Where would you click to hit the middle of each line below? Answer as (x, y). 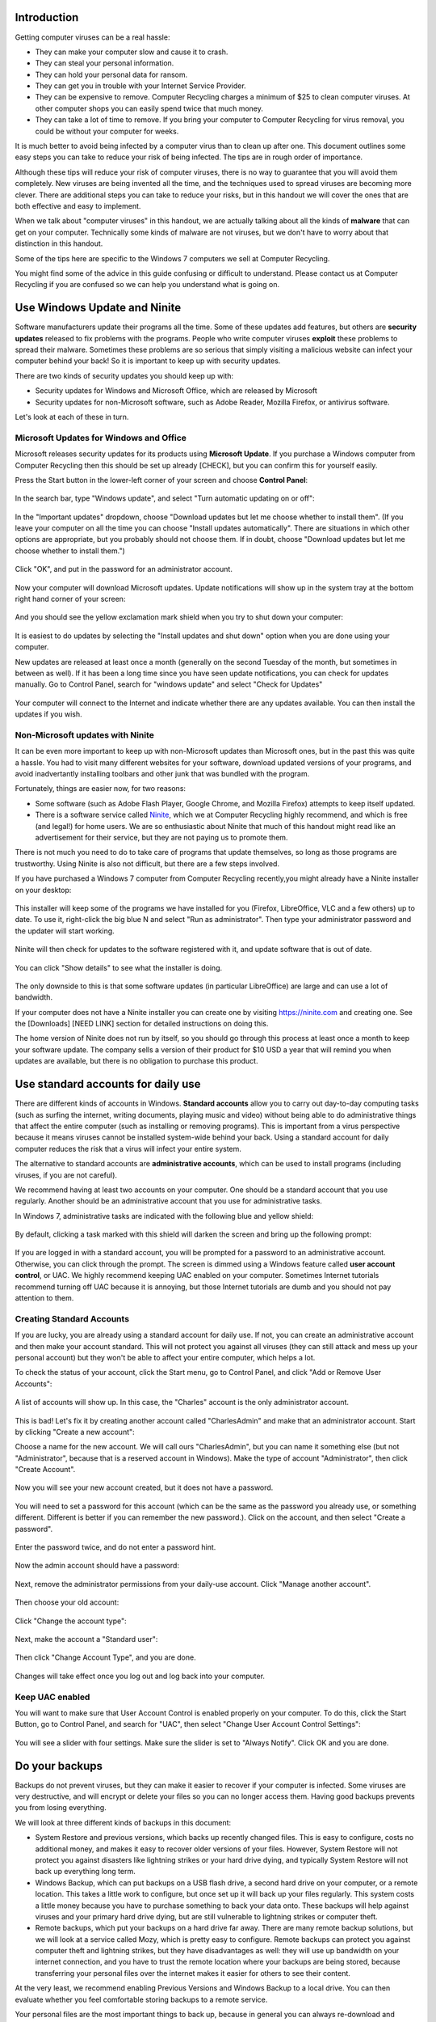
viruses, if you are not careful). (66, 1175)
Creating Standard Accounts (72, 1318)
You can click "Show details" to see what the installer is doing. (119, 967)
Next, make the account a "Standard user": (86, 1639)
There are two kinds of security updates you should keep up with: (124, 375)
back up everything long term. (86, 1872)
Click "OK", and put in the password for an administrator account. (124, 569)
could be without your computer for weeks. (107, 131)
